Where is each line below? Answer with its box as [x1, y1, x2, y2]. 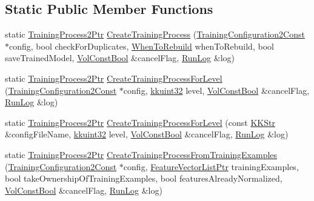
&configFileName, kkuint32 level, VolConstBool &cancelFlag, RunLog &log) [5, 128, 289, 140]
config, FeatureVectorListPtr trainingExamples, [123, 160, 299, 173]
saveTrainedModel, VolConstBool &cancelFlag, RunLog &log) [5, 51, 235, 64]
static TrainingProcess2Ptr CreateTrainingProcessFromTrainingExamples [5, 148, 278, 160]
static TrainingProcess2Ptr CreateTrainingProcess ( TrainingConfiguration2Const [5, 28, 305, 41]
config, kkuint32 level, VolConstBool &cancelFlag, [123, 84, 310, 96]
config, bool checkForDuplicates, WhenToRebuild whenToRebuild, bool [9, 39, 274, 52]
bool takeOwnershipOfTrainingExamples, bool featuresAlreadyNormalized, [5, 172, 282, 185]
